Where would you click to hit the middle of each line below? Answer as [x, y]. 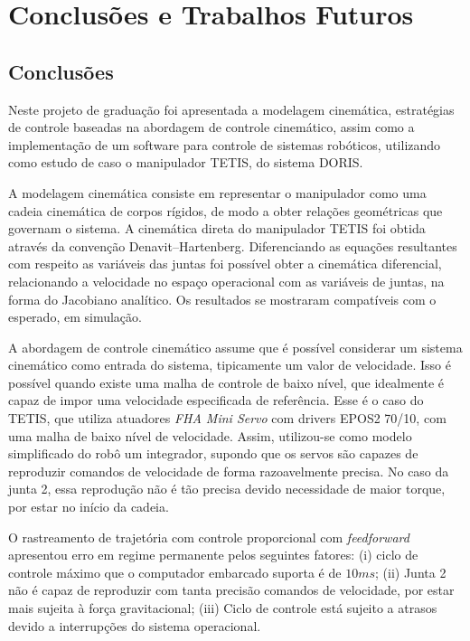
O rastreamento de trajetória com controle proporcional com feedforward [209, 537]
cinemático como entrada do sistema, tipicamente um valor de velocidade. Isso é [230, 365]
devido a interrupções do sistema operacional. [135, 625]
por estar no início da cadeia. [89, 507]
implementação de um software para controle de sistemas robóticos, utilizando [225, 144]
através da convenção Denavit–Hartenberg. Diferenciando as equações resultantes [233, 245]
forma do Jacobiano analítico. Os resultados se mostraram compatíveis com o [222, 299]
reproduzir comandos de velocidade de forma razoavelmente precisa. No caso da [229, 471]
